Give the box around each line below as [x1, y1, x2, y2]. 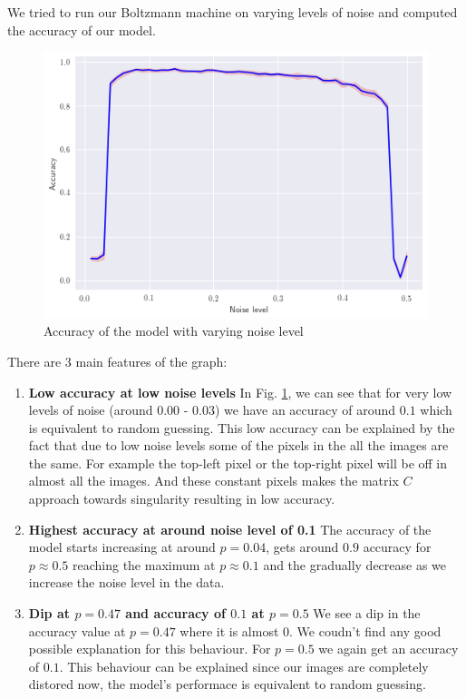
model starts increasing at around [28, 537, 216, 556]
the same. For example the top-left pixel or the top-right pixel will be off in [28, 453, 448, 472]
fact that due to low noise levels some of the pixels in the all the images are [28, 436, 449, 455]
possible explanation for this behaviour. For [28, 639, 271, 658]
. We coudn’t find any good [289, 621, 442, 640]
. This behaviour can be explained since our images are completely [59, 656, 429, 675]
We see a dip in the [313, 604, 421, 623]
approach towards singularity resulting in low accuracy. [28, 489, 335, 508]
